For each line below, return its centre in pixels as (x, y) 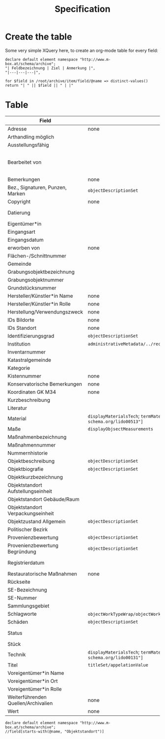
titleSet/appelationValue (118, 665)
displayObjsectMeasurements (121, 429)
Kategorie (19, 368)
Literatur (17, 408)
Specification (82, 9)
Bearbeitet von (25, 162)
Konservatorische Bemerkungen (45, 384)
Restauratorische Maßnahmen (42, 574)
